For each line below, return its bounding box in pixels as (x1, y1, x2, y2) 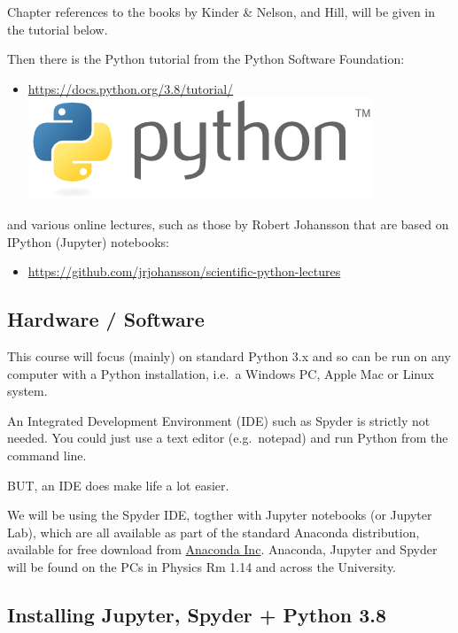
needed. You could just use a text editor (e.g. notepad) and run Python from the (7, 428, 448, 447)
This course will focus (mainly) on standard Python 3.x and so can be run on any (7, 346, 451, 365)
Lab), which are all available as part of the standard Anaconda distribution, (7, 522, 420, 541)
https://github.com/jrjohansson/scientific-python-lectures (27, 262, 341, 281)
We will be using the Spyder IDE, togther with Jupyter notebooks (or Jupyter (7, 506, 432, 524)
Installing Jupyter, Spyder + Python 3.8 (7, 600, 387, 628)
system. (7, 382, 48, 400)
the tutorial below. (7, 19, 108, 38)
